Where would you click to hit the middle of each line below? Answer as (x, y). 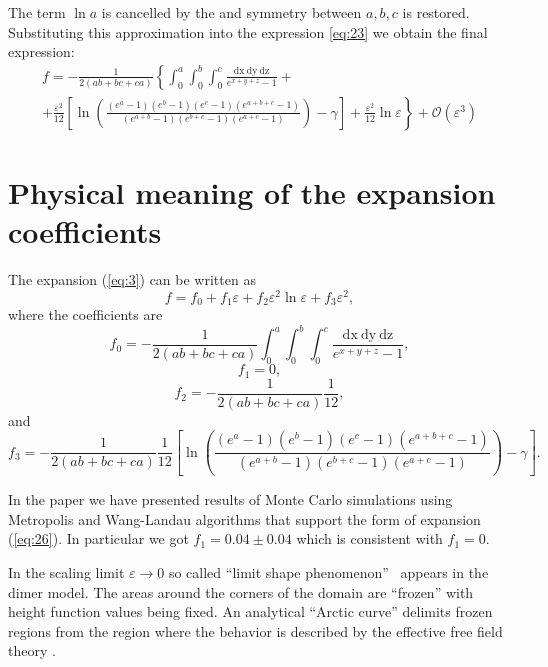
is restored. (436, 12)
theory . (32, 650)
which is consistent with (369, 538)
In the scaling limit (66, 572)
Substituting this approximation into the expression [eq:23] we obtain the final (248, 31)
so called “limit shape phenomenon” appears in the (328, 572)
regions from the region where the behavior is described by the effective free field (255, 630)
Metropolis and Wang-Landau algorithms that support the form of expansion (244, 518)
